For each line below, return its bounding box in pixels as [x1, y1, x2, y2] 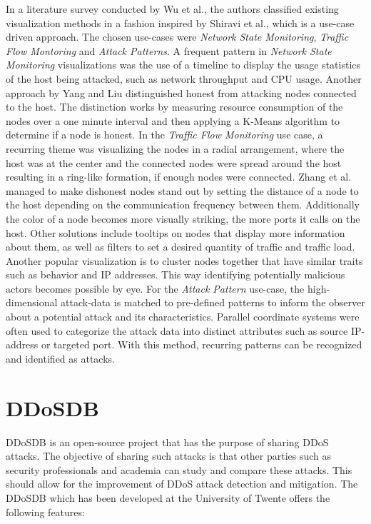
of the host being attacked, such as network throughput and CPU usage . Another [6, 71, 362, 86]
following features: [6, 504, 85, 519]
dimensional [6, 295, 58, 310]
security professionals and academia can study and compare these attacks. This [6, 462, 352, 477]
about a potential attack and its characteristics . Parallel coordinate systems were [6, 309, 360, 324]
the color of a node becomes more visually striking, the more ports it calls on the [6, 211, 360, 226]
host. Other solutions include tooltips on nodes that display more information [6, 225, 345, 240]
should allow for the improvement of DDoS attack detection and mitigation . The [6, 476, 358, 491]
